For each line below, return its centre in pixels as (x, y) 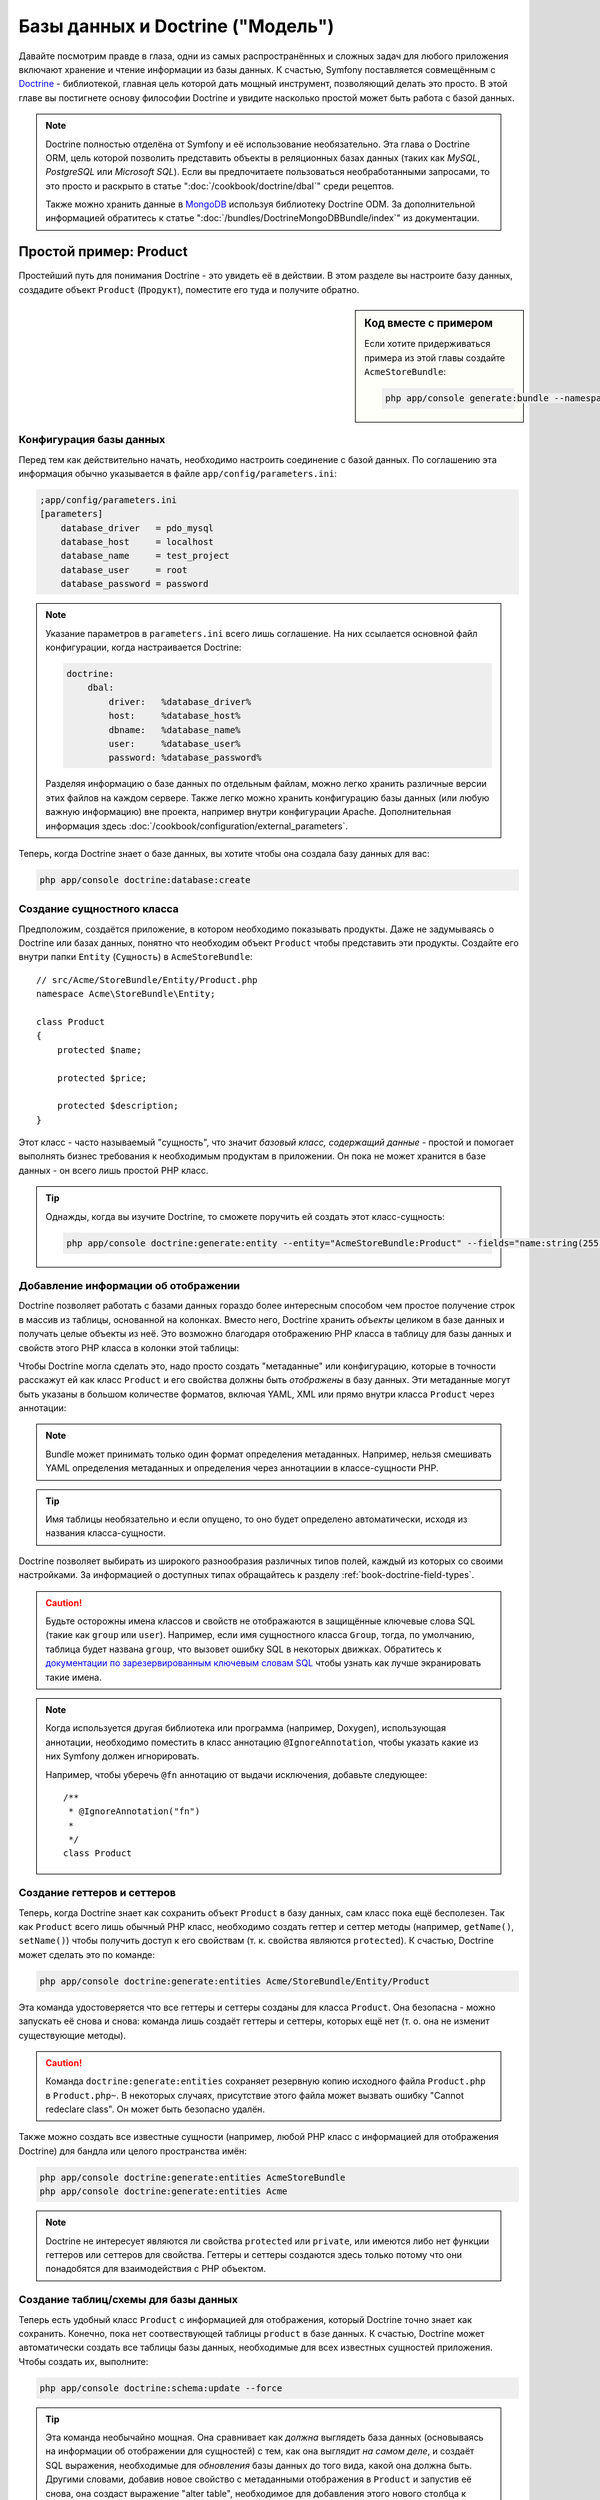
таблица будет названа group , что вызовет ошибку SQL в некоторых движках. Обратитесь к (243, 1649)
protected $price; (102, 1078)
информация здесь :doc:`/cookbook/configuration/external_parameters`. (197, 826)
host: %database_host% (174, 716)
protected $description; (117, 1106)
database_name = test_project (145, 556)
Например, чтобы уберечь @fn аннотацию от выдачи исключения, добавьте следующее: (236, 1774)
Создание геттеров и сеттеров (97, 1893)
